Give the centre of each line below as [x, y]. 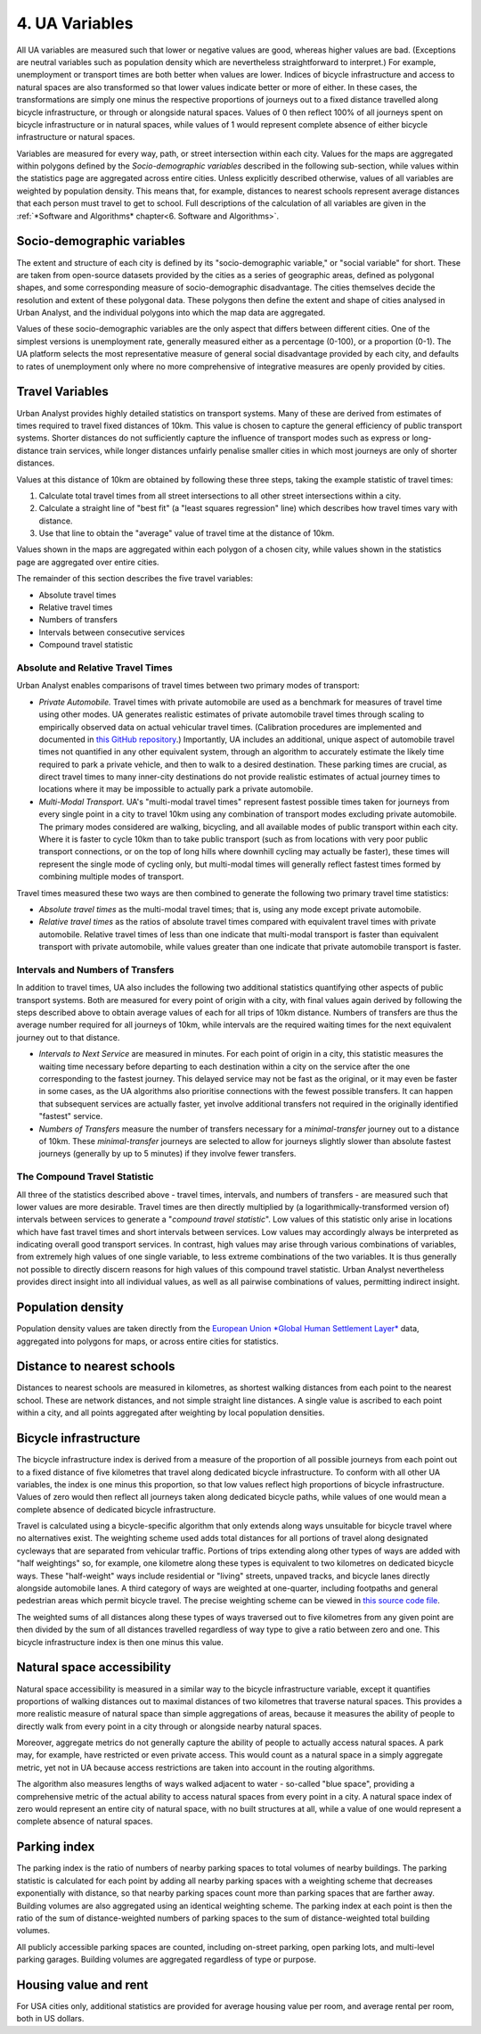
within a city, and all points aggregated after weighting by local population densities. [171, 1412]
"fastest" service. [71, 1116]
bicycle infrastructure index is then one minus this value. [120, 1642]
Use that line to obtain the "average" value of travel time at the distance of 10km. [187, 533]
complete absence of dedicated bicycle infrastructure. [116, 1509]
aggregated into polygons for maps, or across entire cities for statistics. [148, 1341]
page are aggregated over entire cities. [88, 562]
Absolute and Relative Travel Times [94, 667]
